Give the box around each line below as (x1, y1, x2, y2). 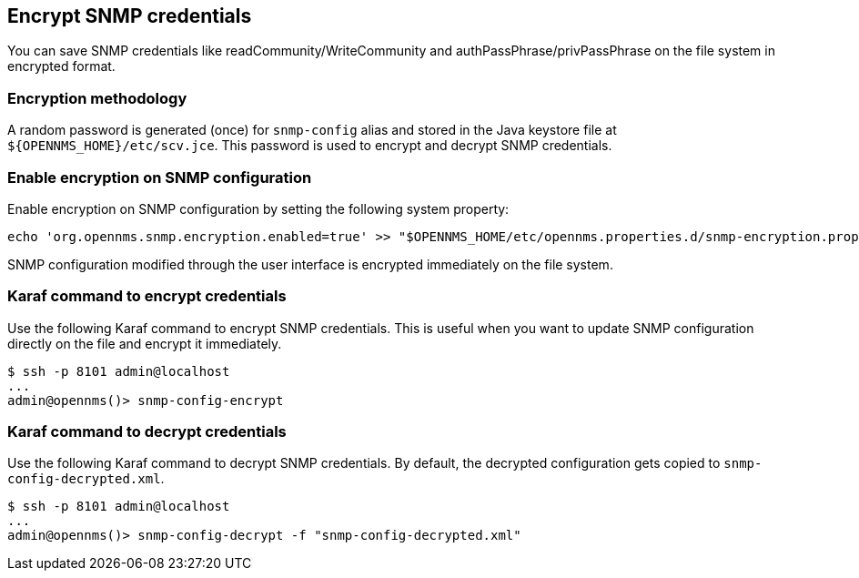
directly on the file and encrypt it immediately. (7, 335, 282, 351)
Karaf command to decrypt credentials (7, 422, 287, 441)
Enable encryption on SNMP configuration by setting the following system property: (7, 200, 510, 217)
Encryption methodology (7, 88, 187, 107)
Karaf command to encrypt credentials (7, 287, 287, 306)
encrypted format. (7, 58, 116, 75)
